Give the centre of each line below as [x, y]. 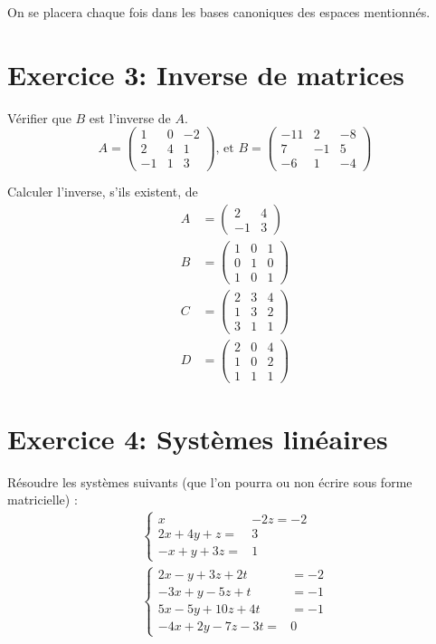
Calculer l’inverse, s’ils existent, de [103, 192]
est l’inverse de [130, 117]
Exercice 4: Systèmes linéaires [198, 438]
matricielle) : [43, 500]
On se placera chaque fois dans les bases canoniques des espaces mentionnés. [219, 12]
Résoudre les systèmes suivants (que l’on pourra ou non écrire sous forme [210, 481]
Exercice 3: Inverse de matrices [206, 74]
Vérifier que [39, 117]
